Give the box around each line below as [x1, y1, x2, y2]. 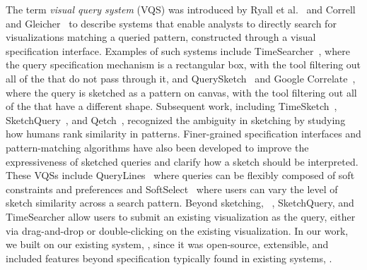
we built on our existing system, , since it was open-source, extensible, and [6, 237, 329, 252]
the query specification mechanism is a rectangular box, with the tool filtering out [6, 57, 361, 72]
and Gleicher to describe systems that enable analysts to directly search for [6, 16, 337, 30]
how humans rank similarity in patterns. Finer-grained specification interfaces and [6, 126, 361, 141]
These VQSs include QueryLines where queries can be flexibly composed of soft [6, 168, 355, 183]
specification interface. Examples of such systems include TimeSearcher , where [6, 43, 350, 58]
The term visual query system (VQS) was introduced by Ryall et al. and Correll [6, 2, 356, 16]
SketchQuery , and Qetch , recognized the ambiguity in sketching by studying [6, 112, 346, 127]
